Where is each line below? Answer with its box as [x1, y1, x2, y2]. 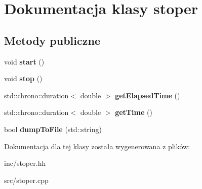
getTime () [115, 107, 152, 117]
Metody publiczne [4, 32, 100, 48]
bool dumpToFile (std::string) [4, 123, 102, 134]
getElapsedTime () [115, 90, 180, 100]
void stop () [4, 73, 43, 84]
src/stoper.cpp [4, 174, 49, 185]
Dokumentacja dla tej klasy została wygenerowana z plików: [4, 141, 190, 151]
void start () [4, 56, 45, 67]
